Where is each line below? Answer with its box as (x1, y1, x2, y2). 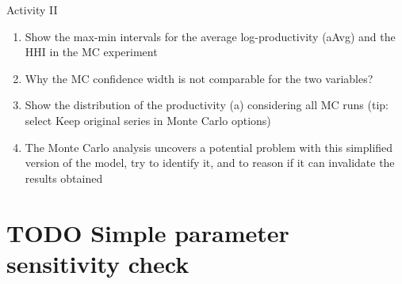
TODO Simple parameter (6, 216, 289, 248)
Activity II (6, 2, 58, 17)
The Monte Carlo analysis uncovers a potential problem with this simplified (25, 138, 393, 155)
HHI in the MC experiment (25, 44, 158, 60)
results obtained (25, 169, 103, 186)
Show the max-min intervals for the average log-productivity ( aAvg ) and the (25, 28, 396, 44)
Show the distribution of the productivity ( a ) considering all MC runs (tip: (25, 97, 389, 113)
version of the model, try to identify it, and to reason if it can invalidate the (25, 154, 395, 171)
